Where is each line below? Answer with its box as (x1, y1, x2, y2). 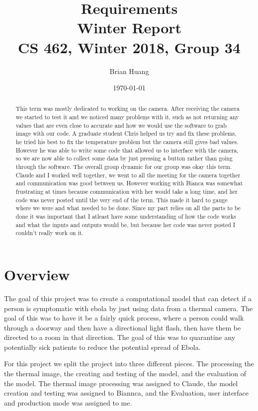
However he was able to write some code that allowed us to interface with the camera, (15, 146, 239, 154)
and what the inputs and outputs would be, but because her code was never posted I (15, 220, 236, 229)
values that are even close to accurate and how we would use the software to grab (15, 121, 227, 129)
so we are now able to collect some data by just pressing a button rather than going (15, 154, 233, 163)
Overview (4, 264, 70, 284)
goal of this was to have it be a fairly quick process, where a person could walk (4, 313, 244, 323)
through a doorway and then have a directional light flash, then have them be (4, 322, 241, 332)
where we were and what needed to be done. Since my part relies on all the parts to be (15, 204, 241, 212)
